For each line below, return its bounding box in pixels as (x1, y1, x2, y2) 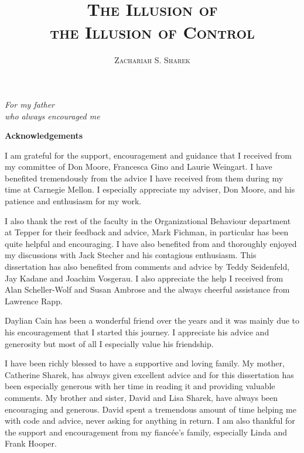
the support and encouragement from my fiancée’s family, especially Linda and (5, 425, 288, 438)
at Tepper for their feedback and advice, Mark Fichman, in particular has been (5, 226, 289, 238)
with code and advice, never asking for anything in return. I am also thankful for (5, 414, 295, 427)
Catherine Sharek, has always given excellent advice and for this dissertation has (5, 368, 294, 380)
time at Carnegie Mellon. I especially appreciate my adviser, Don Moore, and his (5, 183, 295, 195)
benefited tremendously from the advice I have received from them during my (5, 171, 283, 184)
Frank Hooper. (5, 437, 57, 449)
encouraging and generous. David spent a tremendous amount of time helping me (5, 403, 296, 415)
